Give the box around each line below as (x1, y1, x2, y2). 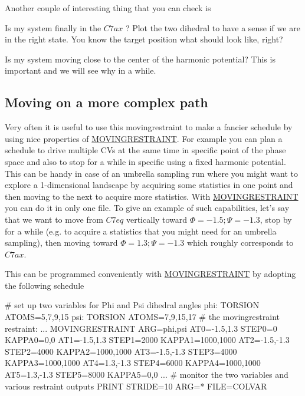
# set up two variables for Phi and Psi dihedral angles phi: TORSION (5, 299, 260, 311)
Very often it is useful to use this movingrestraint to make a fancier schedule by (5, 121, 293, 133)
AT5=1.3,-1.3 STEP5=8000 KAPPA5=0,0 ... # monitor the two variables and (5, 368, 288, 381)
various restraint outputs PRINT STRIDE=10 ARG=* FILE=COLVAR (5, 379, 267, 392)
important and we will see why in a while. (5, 64, 156, 77)
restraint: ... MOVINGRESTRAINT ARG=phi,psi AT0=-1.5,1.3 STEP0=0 (5, 322, 277, 334)
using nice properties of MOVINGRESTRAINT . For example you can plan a (5, 132, 283, 144)
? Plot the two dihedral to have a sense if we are (125, 21, 300, 34)
